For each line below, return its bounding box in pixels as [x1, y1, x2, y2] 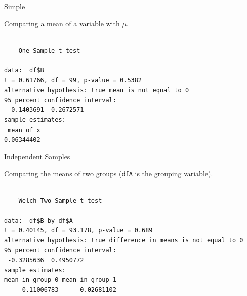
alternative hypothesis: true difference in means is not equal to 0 [4, 236, 243, 244]
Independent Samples [4, 151, 70, 161]
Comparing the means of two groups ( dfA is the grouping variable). [4, 168, 213, 179]
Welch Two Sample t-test [18, 197, 102, 204]
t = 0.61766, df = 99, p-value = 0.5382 [4, 76, 142, 84]
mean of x [8, 126, 40, 134]
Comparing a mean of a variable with [4, 18, 120, 28]
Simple [4, 1, 25, 11]
